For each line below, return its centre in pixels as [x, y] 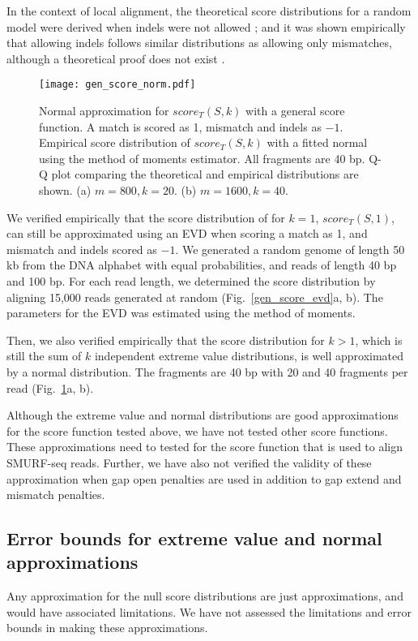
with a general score [295, 111]
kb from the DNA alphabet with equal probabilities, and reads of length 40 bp [202, 265]
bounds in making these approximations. [107, 628]
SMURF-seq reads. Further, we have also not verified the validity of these [189, 462]
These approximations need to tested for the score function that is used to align [205, 447]
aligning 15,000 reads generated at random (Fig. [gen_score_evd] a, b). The [195, 297]
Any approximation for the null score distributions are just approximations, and [205, 596]
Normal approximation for [104, 111]
